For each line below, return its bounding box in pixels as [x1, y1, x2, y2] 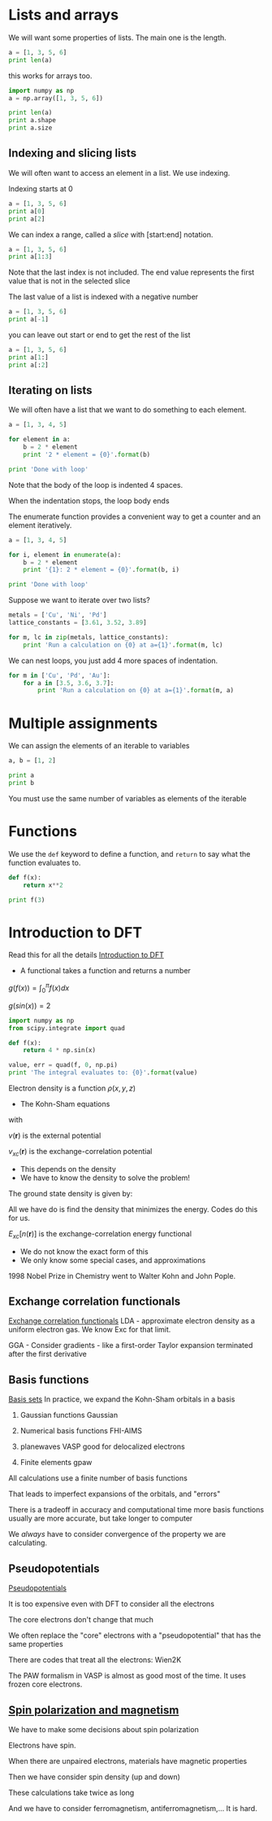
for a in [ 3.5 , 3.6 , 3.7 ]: [23, 678, 114, 687]
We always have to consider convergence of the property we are [8, 1529, 226, 1539]
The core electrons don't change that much [8, 1615, 154, 1625]
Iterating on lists [8, 384, 93, 397]
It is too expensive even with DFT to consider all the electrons [8, 1599, 215, 1609]
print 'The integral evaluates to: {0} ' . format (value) [8, 1068, 198, 1077]
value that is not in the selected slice [8, 276, 131, 286]
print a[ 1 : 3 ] [8, 252, 53, 261]
